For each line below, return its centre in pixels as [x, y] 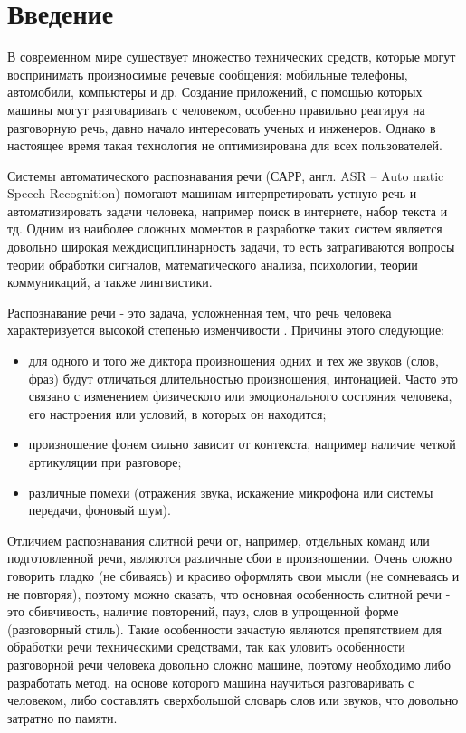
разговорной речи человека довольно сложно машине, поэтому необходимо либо [229, 664]
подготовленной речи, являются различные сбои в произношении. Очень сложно [230, 558]
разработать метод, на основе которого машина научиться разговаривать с [211, 682]
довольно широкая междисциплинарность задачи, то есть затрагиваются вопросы [231, 247]
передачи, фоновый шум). [100, 510]
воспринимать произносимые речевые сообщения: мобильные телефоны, [208, 74]
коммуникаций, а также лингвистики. [110, 282]
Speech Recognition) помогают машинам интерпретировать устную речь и [212, 193]
